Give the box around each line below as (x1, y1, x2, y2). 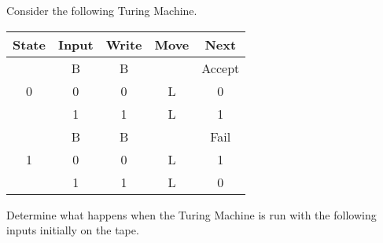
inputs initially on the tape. (6, 222, 139, 238)
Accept (201, 58, 240, 77)
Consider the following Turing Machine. (6, 2, 197, 18)
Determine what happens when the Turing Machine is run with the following (6, 206, 377, 223)
